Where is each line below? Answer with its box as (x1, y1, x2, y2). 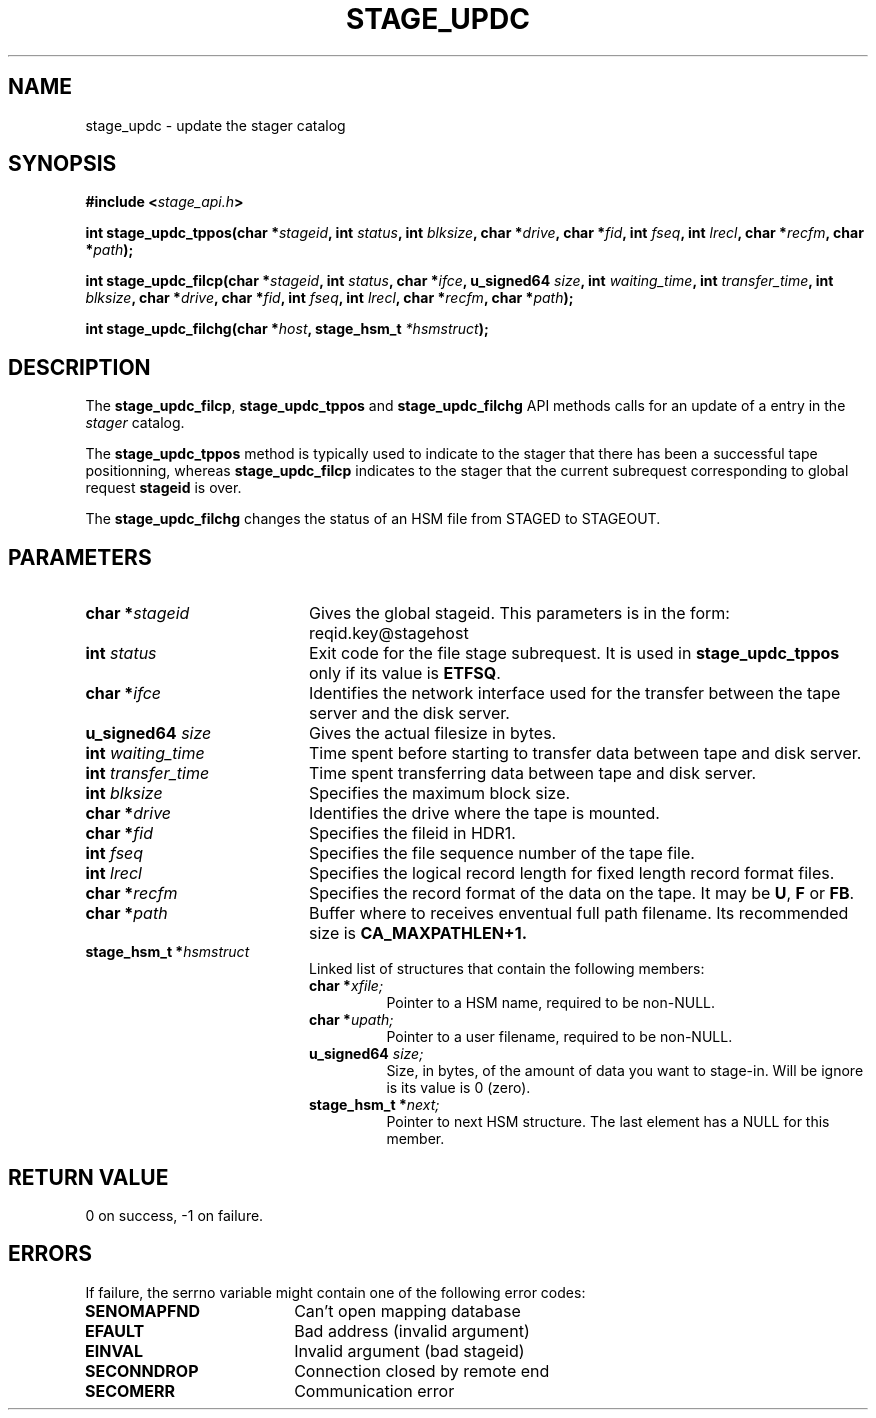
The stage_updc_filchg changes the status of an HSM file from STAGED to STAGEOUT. (85, 510, 661, 528)
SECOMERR (84, 1380, 175, 1401)
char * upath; (309, 1011, 394, 1029)
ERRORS (8, 1241, 93, 1267)
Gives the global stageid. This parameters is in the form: (308, 603, 730, 624)
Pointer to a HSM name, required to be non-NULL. (386, 994, 716, 1012)
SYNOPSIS (8, 151, 117, 177)
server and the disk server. (308, 703, 510, 724)
